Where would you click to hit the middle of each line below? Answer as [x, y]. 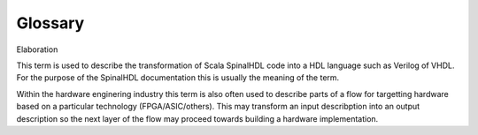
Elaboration [37, 49]
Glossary [50, 23]
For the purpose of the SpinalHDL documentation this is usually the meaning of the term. [178, 78]
